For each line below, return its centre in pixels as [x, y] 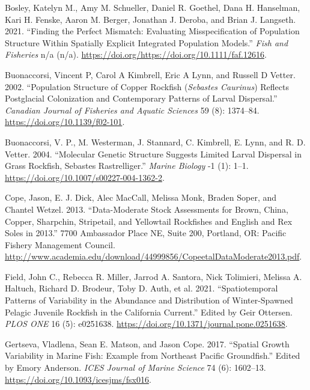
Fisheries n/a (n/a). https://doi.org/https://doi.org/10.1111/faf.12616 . [136, 54]
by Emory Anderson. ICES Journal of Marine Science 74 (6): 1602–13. [135, 367]
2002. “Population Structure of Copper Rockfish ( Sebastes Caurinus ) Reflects [147, 86]
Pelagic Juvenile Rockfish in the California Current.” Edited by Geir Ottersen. [149, 312]
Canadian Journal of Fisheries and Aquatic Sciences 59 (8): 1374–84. [132, 110]
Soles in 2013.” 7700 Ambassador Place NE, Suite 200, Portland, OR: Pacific [146, 233]
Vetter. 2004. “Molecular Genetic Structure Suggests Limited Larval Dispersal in [153, 154]
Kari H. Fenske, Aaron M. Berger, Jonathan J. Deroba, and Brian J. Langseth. [150, 19]
